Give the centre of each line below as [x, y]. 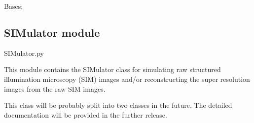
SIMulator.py [24, 53]
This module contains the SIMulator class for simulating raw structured [112, 69]
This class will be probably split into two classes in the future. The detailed [118, 105]
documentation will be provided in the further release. [86, 114]
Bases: [14, 6]
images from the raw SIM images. [55, 88]
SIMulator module [52, 32]
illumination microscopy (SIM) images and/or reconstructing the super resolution [127, 79]
